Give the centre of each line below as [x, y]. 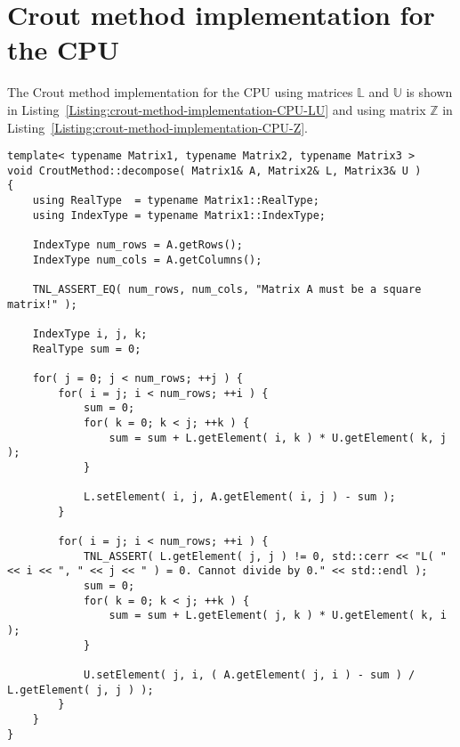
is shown [429, 92]
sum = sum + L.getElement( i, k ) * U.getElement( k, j [278, 438]
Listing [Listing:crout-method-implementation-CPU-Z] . [157, 127]
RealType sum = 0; [87, 349]
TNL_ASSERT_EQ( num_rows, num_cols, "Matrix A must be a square [227, 289]
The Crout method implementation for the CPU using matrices [180, 92]
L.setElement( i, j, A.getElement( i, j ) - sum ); [239, 497]
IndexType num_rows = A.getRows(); [137, 245]
